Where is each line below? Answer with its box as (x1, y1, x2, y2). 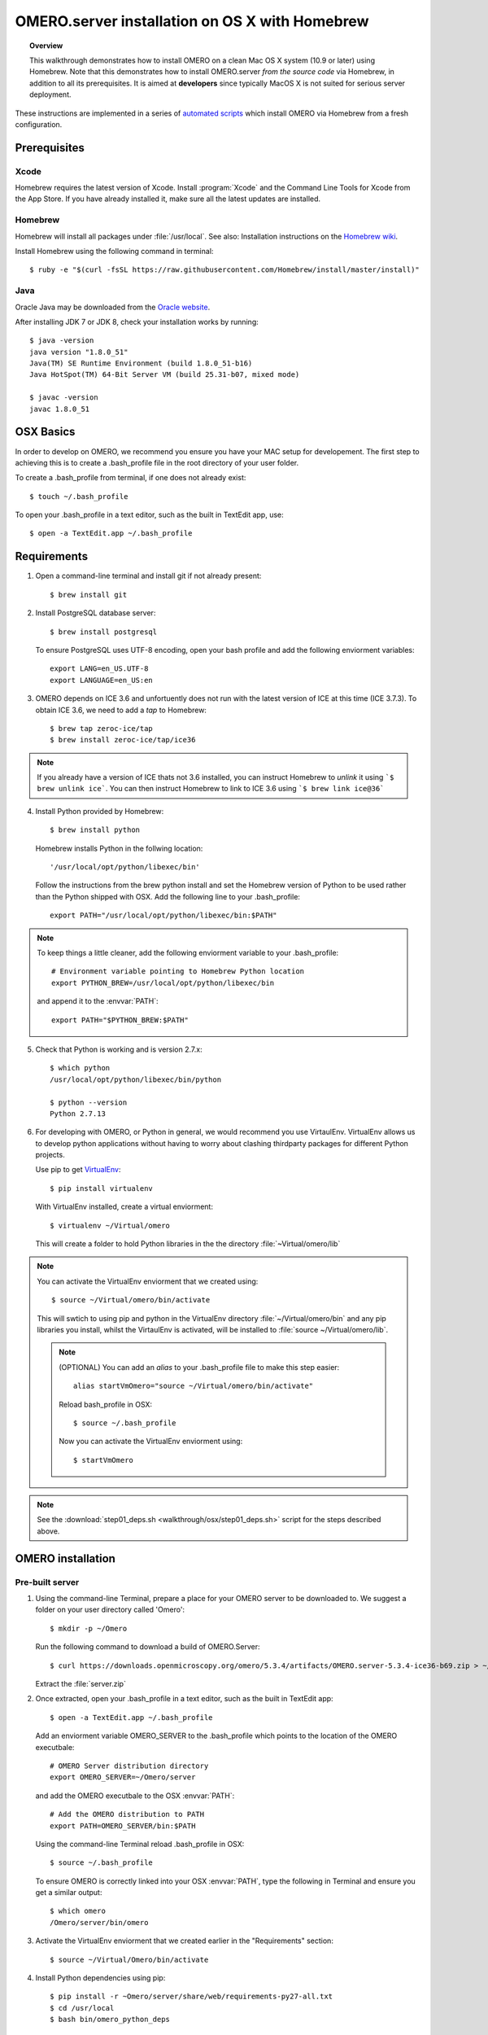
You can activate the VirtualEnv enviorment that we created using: (37, 1276, 259, 1286)
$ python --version (50, 1097, 128, 1107)
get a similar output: (35, 1888, 102, 1897)
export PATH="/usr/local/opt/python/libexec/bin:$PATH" (50, 911, 277, 920)
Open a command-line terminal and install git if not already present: (35, 571, 262, 581)
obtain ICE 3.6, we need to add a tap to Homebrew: (35, 705, 207, 715)
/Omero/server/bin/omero (50, 1918, 149, 1927)
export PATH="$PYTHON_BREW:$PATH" (51, 1015, 189, 1025)
